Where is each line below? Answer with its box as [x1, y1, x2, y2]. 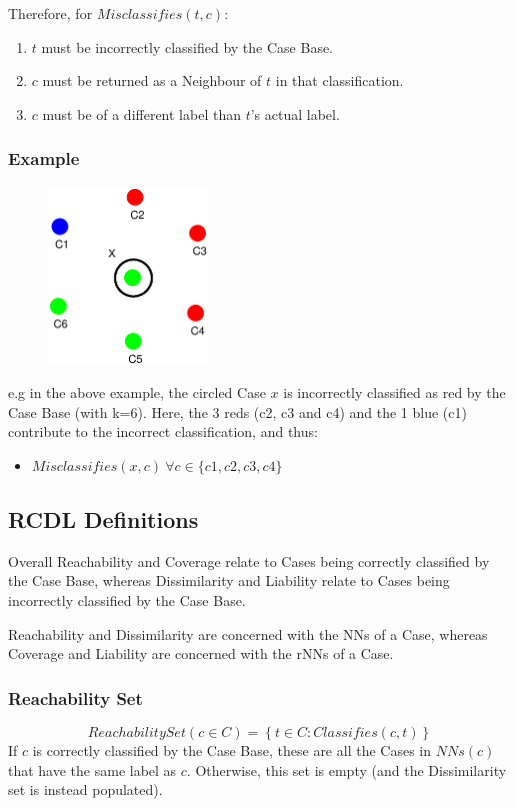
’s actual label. [250, 103, 340, 124]
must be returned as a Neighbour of [42, 70, 262, 91]
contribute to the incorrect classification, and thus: [8, 421, 318, 442]
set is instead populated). [8, 779, 163, 800]
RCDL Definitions [8, 504, 199, 534]
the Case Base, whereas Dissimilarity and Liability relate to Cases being [8, 570, 450, 591]
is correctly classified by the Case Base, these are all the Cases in [32, 740, 431, 760]
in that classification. [275, 70, 404, 91]
